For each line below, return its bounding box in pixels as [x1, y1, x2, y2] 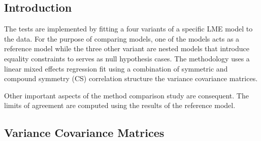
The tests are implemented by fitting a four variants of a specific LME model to [4, 23, 253, 34]
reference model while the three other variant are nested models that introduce [4, 43, 250, 54]
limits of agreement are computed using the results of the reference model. [4, 100, 236, 111]
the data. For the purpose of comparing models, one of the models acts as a [4, 33, 240, 44]
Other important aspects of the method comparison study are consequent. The [4, 90, 249, 100]
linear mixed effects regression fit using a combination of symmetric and [4, 63, 228, 74]
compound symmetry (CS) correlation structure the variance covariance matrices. [4, 73, 258, 84]
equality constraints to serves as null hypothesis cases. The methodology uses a [4, 53, 250, 63]
